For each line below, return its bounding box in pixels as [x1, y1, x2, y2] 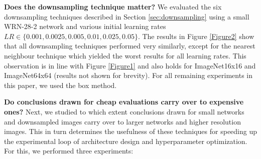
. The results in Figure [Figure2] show [138, 30, 254, 41]
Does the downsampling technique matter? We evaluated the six [4, 1, 222, 11]
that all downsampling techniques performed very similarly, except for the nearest [4, 40, 255, 51]
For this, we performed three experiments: [4, 145, 134, 156]
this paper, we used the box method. [4, 79, 117, 90]
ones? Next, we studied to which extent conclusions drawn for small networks [4, 106, 244, 116]
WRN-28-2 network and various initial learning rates [4, 21, 166, 31]
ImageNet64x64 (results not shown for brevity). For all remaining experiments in [4, 70, 253, 80]
